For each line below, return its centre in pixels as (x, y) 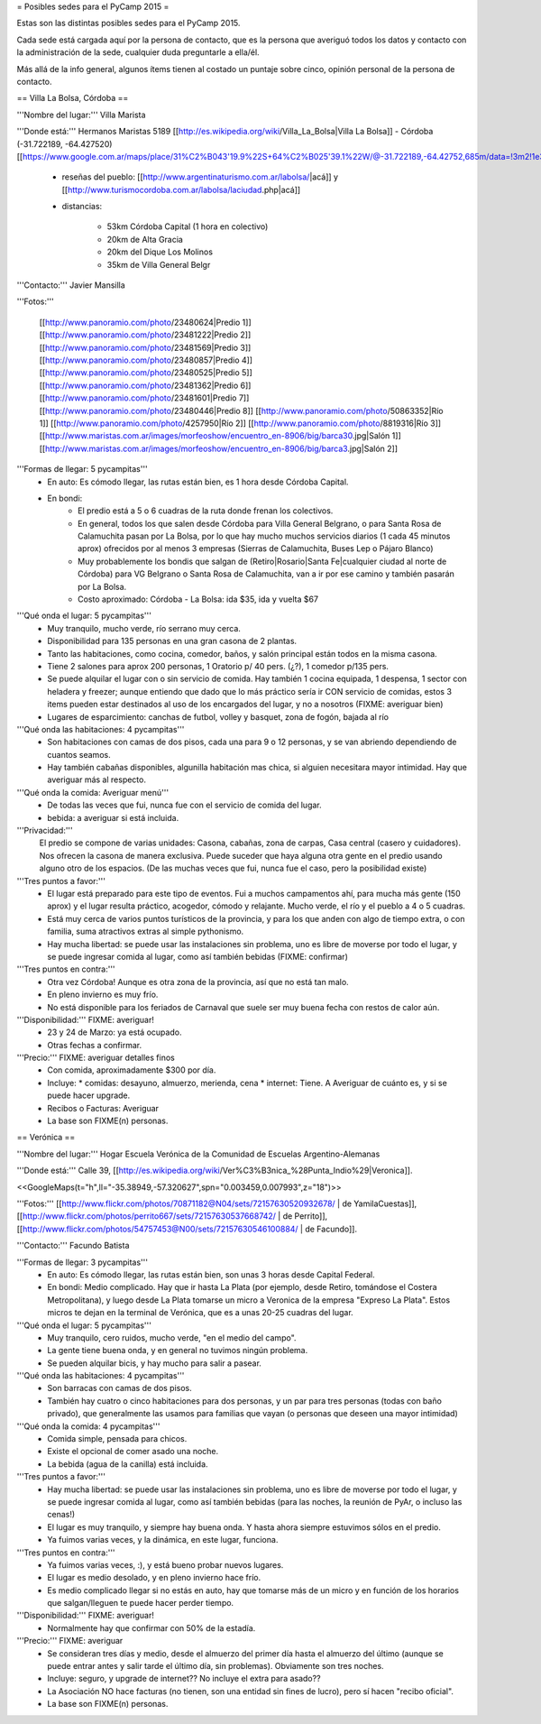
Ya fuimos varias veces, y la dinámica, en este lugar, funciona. (163, 1540)
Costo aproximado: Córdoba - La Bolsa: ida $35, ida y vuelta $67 (198, 599)
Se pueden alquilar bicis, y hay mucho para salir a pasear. (154, 1363)
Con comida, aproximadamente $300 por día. (132, 1070)
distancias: (82, 207)
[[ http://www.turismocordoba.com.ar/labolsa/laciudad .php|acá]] (181, 189)
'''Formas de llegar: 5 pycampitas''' (82, 469)
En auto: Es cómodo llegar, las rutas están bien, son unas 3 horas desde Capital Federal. (211, 1274)
